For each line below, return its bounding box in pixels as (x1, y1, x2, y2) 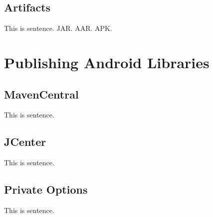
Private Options (4, 182, 88, 197)
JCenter (4, 134, 46, 149)
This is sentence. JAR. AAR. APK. (4, 23, 112, 33)
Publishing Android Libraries (4, 52, 210, 72)
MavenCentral (4, 86, 79, 102)
